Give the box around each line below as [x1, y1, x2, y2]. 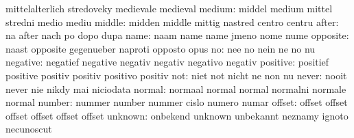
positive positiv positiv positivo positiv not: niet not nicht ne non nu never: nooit [5, 68, 347, 82]
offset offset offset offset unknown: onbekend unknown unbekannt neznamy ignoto [5, 108, 349, 122]
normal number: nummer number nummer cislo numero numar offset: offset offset [5, 95, 348, 109]
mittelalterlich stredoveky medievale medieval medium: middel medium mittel [5, 1, 333, 15]
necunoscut [5, 122, 52, 136]
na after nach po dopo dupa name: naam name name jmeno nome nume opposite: [5, 28, 349, 42]
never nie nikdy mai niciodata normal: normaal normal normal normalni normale [5, 81, 346, 96]
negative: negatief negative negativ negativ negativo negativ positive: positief [5, 55, 329, 69]
